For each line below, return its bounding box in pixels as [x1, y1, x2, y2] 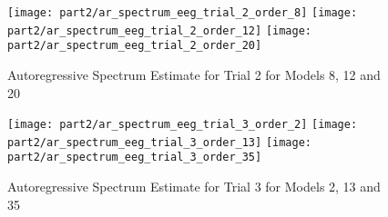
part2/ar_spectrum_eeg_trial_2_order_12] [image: [7, 24, 311, 37]
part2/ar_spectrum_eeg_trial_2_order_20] [7, 39, 262, 53]
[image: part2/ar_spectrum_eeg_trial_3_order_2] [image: [7, 118, 358, 132]
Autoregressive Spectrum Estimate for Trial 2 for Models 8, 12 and [7, 64, 381, 84]
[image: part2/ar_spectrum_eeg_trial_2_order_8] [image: [7, 6, 358, 19]
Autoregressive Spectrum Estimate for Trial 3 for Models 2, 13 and [7, 177, 381, 196]
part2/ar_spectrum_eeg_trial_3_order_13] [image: [7, 135, 311, 149]
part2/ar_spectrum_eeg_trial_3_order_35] [7, 151, 262, 164]
